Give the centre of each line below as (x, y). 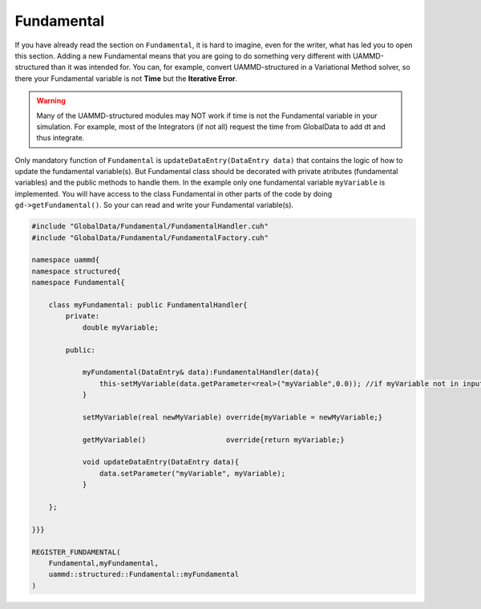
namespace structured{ (76, 271)
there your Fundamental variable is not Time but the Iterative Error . (126, 78)
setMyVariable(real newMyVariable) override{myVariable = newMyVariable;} (232, 417)
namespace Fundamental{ (79, 282)
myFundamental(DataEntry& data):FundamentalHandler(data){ (201, 372)
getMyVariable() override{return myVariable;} (213, 440)
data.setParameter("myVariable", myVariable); (192, 473)
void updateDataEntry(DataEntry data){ (161, 462)
